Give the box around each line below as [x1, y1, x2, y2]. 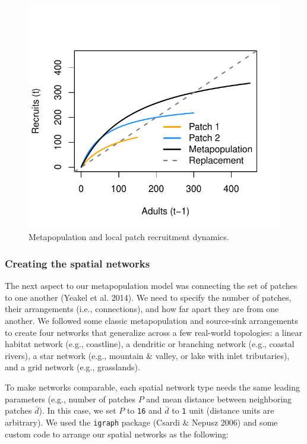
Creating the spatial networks [5, 256, 150, 270]
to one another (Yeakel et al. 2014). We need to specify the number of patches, [5, 291, 292, 303]
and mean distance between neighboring [146, 392, 292, 405]
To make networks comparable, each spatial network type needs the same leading [5, 381, 300, 393]
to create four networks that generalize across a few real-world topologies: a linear [5, 326, 303, 338]
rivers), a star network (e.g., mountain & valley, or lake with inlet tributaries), [5, 349, 290, 361]
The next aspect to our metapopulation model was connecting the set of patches [5, 279, 297, 292]
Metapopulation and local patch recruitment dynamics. [29, 231, 229, 243]
